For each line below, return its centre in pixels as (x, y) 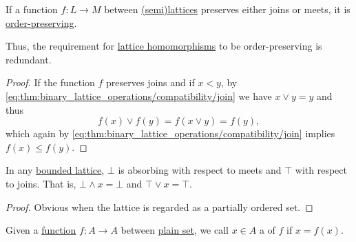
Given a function (41, 230)
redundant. (29, 59)
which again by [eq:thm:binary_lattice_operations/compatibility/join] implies (170, 133)
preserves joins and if (150, 82)
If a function (32, 9)
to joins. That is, (41, 183)
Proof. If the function (50, 82)
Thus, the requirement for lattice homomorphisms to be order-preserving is (164, 46)
